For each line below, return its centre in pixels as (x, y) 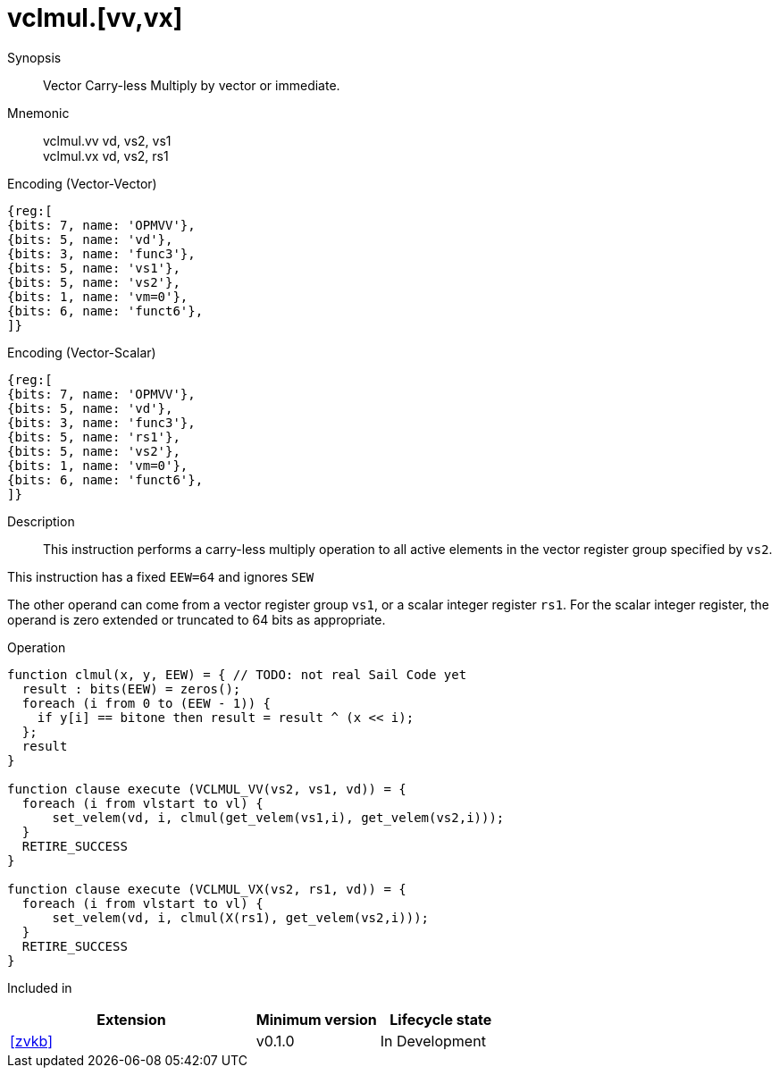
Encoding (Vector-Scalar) (82, 352)
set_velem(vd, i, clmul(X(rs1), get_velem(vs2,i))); (241, 917)
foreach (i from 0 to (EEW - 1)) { (147, 703)
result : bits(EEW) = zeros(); (131, 689)
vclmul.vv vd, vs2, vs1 (107, 140)
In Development (433, 1041)
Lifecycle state (441, 1019)
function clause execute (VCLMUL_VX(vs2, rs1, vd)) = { (207, 889)
